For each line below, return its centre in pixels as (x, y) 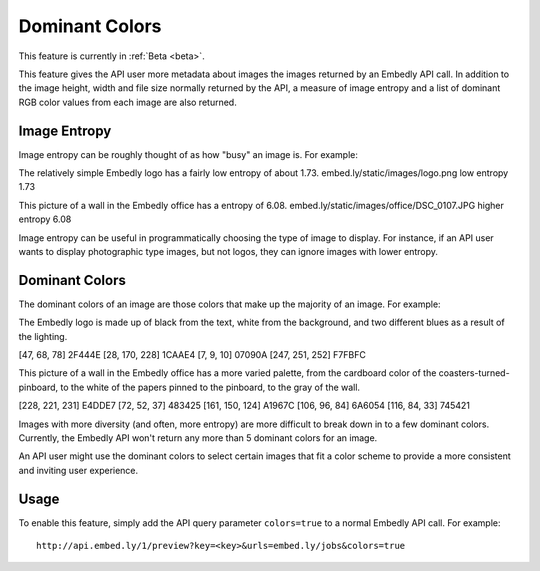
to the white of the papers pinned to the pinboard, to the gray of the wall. (210, 387)
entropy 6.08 (45, 219)
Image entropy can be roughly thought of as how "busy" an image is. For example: (188, 154)
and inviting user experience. (78, 470)
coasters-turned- (474, 373)
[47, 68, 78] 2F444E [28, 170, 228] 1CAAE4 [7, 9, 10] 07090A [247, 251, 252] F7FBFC (192, 355)
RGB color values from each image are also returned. (127, 102)
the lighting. (43, 336)
